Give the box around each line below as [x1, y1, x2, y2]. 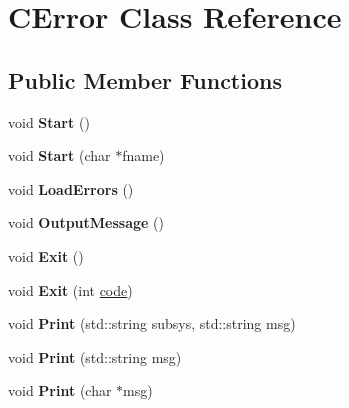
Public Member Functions [8, 64, 282, 95]
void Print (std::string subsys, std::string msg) [8, 313, 296, 334]
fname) [122, 145, 165, 166]
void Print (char [8, 380, 112, 401]
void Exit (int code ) [8, 279, 133, 300]
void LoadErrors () [8, 178, 134, 199]
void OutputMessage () [8, 212, 164, 233]
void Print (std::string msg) [8, 346, 182, 367]
